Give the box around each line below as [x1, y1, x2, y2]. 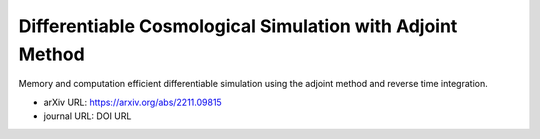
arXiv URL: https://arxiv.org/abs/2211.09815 [43, 96, 222, 108]
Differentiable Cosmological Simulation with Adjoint [18, 15, 458, 37]
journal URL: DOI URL [43, 110, 132, 122]
